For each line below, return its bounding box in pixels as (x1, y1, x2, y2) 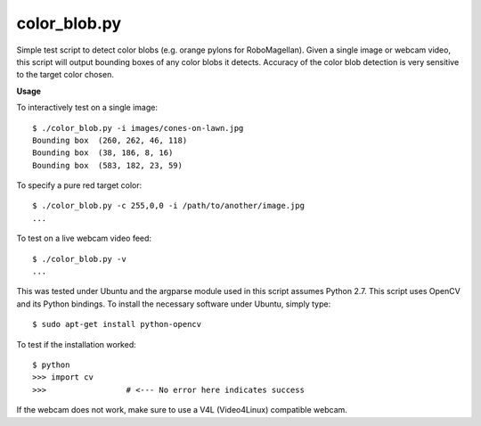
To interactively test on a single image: (16, 102, 159, 113)
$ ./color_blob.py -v (32, 254, 126, 264)
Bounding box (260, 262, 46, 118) (32, 135, 188, 145)
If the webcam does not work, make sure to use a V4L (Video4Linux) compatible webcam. (16, 405, 347, 415)
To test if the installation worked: (16, 339, 137, 349)
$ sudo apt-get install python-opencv (32, 319, 202, 330)
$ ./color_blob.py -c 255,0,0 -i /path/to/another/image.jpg (32, 201, 305, 211)
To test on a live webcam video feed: (16, 233, 151, 244)
